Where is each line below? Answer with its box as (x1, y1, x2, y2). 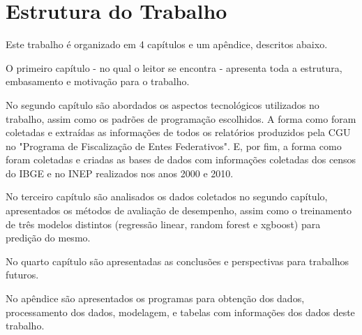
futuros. (6, 267, 39, 282)
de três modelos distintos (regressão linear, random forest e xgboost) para (6, 216, 321, 231)
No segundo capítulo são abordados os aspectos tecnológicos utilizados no (6, 97, 319, 112)
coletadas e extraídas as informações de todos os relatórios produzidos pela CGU (6, 125, 351, 140)
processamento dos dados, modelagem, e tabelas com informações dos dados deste (6, 304, 355, 319)
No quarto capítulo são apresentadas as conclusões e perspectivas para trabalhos (6, 253, 349, 268)
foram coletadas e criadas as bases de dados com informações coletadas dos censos (6, 152, 356, 167)
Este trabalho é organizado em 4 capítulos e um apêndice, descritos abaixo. (6, 37, 328, 52)
